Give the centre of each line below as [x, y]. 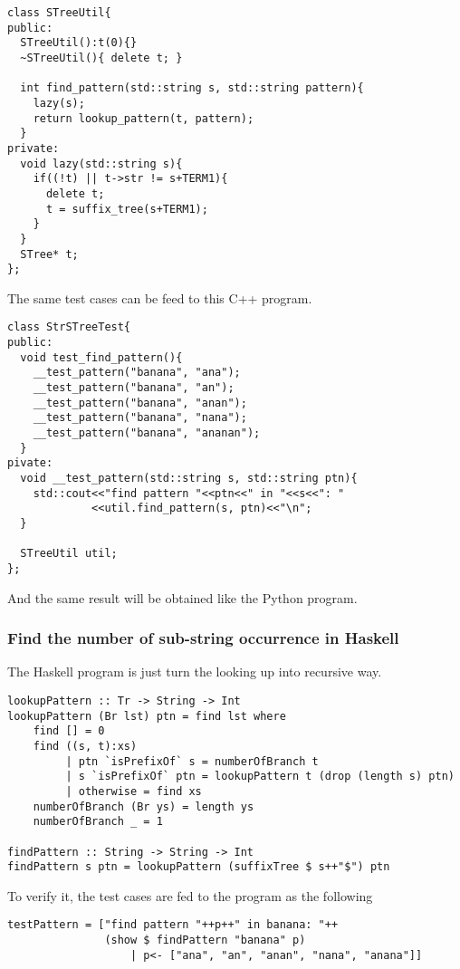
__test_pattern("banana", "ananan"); [147, 433]
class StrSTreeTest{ [69, 327]
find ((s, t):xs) [85, 746]
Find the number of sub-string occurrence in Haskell [203, 638]
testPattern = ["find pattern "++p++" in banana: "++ [173, 925]
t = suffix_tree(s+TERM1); [127, 209]
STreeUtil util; [69, 554]
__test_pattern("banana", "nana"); [140, 418]
